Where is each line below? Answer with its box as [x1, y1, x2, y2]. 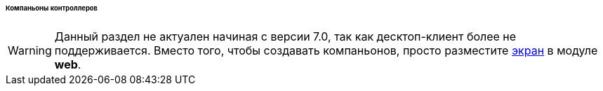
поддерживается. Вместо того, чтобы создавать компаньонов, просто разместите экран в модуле [54, 43, 598, 57]
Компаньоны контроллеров [6, 4, 98, 12]
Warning [8, 43, 52, 57]
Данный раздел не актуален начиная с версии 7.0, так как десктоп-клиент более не [54, 29, 517, 43]
